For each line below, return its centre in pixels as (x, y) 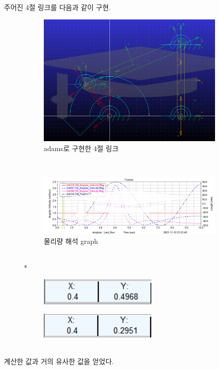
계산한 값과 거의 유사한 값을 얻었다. (59, 361)
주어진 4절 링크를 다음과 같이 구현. (57, 7)
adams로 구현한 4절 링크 (81, 148)
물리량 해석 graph (71, 241)
